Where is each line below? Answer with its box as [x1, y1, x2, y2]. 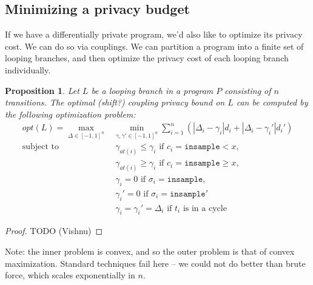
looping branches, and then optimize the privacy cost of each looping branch [5, 52, 289, 64]
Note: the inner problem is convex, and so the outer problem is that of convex [5, 245, 295, 258]
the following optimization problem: [5, 107, 136, 120]
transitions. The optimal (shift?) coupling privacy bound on [5, 96, 225, 109]
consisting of [224, 84, 271, 96]
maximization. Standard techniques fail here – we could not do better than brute [5, 256, 306, 269]
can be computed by [236, 96, 308, 109]
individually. [5, 63, 51, 76]
